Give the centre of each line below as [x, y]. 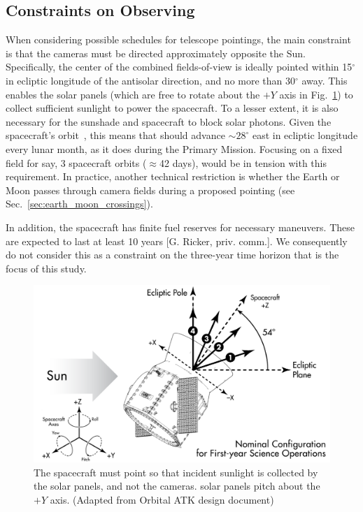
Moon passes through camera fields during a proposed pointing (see [150, 190]
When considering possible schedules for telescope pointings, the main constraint [178, 39]
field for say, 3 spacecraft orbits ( [76, 162]
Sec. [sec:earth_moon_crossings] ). [79, 204]
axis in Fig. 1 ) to [316, 94]
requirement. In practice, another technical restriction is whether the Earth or [173, 176]
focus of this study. [46, 268]
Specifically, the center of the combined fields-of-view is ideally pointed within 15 [179, 67]
